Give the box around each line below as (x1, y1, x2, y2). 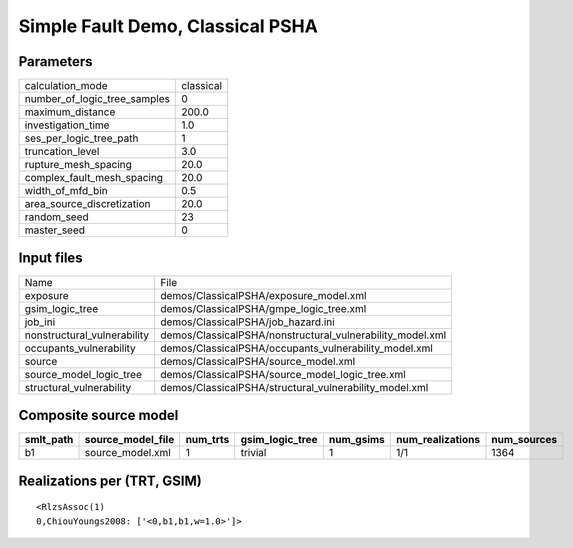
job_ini (24, 315, 56, 329)
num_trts (185, 433, 230, 447)
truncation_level (24, 145, 100, 159)
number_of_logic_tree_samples (24, 92, 170, 106)
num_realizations (396, 433, 480, 447)
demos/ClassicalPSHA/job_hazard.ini (160, 315, 335, 329)
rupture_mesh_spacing (24, 158, 132, 172)
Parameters (18, 53, 93, 70)
